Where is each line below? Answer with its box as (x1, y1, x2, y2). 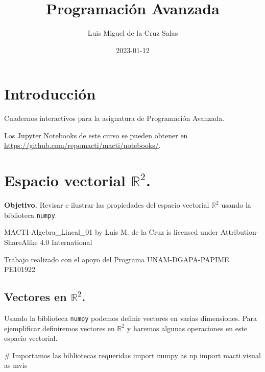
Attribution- (220, 227, 259, 237)
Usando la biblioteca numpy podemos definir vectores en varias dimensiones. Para (4, 312, 257, 323)
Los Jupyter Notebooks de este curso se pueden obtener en (4, 130, 188, 140)
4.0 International (40, 237, 92, 247)
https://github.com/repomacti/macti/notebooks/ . (4, 140, 161, 151)
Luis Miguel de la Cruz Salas (87, 28, 178, 38)
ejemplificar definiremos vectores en (4, 323, 115, 333)
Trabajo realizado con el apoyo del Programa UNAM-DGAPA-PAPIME (4, 254, 229, 264)
